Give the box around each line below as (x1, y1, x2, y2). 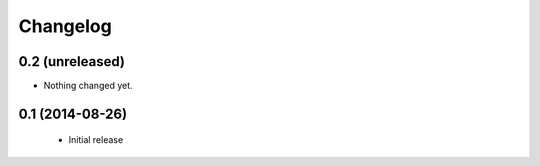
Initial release (68, 134, 124, 146)
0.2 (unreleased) (18, 53, 125, 70)
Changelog (18, 15, 112, 37)
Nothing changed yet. (43, 80, 134, 92)
